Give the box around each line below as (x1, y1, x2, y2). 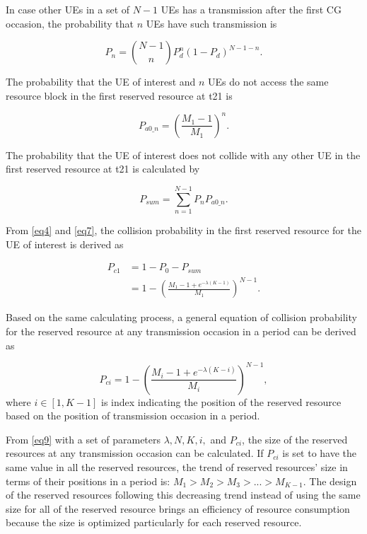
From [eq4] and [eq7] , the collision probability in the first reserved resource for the (6, 223, 361, 238)
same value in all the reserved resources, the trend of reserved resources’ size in (6, 460, 348, 475)
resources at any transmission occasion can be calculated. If (6, 446, 264, 460)
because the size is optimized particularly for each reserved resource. (6, 515, 302, 530)
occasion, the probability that (6, 16, 134, 30)
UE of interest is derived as (6, 236, 124, 251)
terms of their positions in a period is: (6, 473, 170, 488)
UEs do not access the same (208, 74, 329, 89)
